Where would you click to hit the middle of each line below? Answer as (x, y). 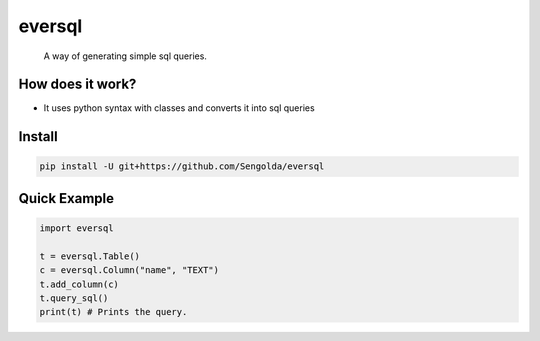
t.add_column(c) (79, 284)
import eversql (76, 228)
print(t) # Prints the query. (113, 312)
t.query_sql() (74, 298)
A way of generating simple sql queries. (125, 56)
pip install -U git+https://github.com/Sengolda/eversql (182, 166)
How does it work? (77, 84)
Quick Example (66, 198)
